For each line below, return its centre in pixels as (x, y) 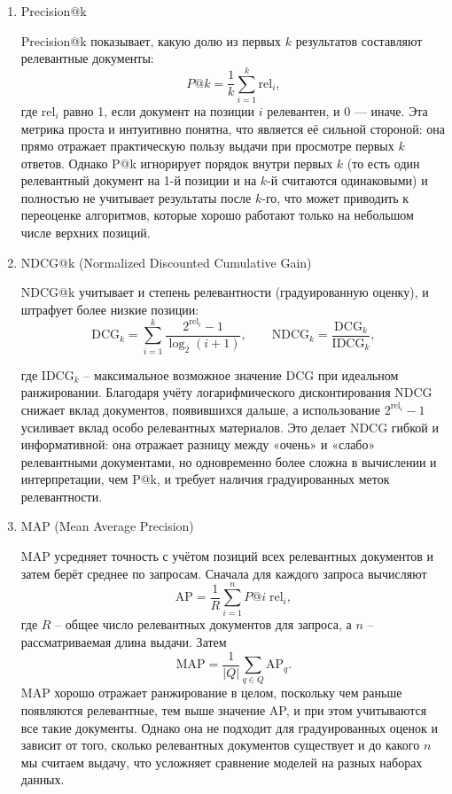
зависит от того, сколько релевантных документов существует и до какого (220, 745)
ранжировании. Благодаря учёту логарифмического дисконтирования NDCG (226, 392)
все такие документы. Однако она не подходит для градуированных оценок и (229, 727)
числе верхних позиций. (86, 233)
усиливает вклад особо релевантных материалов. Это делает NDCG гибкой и (230, 427)
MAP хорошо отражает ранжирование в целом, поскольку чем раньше (211, 693)
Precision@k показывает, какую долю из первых (151, 40)
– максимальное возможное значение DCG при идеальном (241, 374)
